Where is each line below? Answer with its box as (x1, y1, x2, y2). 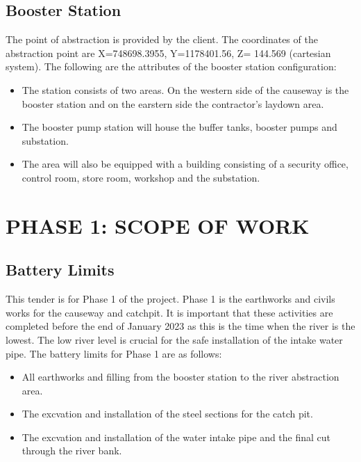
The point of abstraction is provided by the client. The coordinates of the (6, 32, 318, 47)
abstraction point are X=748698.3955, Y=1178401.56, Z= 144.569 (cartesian (6, 45, 331, 60)
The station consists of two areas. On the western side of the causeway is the (22, 82, 349, 97)
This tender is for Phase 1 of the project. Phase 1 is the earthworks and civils (6, 292, 335, 306)
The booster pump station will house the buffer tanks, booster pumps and (22, 120, 337, 134)
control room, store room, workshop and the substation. (22, 170, 260, 184)
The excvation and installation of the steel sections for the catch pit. (22, 406, 313, 421)
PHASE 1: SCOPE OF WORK (6, 211, 310, 239)
